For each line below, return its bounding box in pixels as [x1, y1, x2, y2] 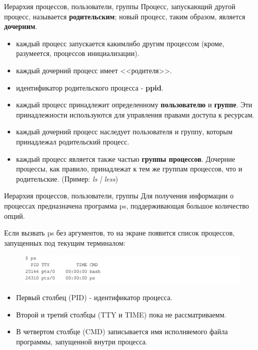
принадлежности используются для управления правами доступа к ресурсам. [16, 109, 254, 120]
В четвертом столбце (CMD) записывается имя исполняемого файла [16, 326, 228, 337]
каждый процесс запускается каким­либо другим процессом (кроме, [16, 38, 224, 48]
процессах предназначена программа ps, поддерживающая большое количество [4, 200, 249, 211]
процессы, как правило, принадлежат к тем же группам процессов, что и [16, 163, 242, 174]
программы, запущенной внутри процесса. [16, 336, 148, 346]
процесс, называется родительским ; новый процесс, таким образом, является [4, 11, 245, 21]
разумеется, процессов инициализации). [16, 48, 139, 59]
